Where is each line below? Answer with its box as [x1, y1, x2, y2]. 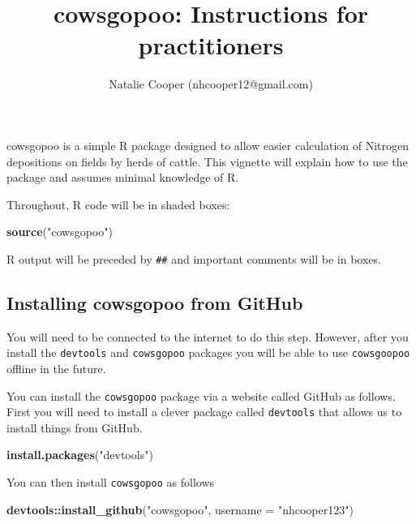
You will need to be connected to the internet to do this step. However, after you [6, 328, 409, 345]
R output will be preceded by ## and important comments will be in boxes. [6, 250, 381, 267]
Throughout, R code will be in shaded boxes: [6, 195, 230, 213]
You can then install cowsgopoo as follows [6, 474, 214, 491]
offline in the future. [6, 359, 106, 376]
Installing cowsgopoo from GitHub [6, 290, 303, 315]
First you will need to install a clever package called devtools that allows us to [6, 403, 402, 420]
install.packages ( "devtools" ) [6, 446, 153, 463]
